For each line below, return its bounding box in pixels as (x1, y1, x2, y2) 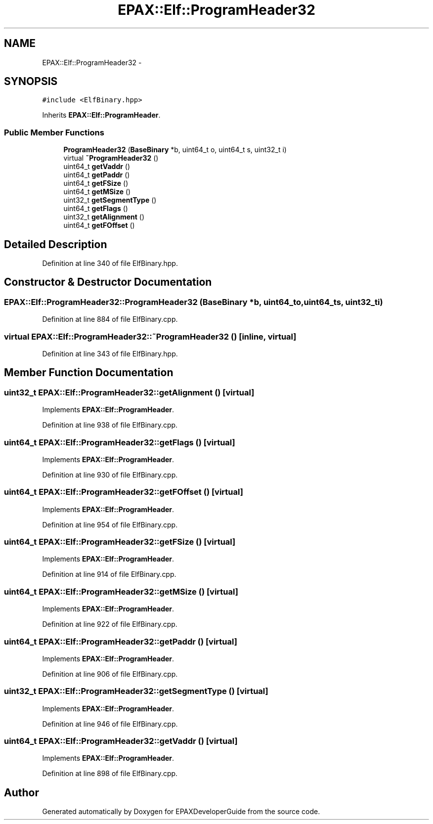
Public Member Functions (4, 127, 104, 137)
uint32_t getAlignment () (63, 213, 145, 221)
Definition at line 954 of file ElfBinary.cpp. (42, 520, 178, 529)
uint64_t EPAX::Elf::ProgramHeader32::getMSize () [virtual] (4, 586, 238, 597)
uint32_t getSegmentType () (63, 196, 157, 205)
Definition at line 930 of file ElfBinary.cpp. (42, 470, 178, 479)
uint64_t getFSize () (63, 179, 129, 188)
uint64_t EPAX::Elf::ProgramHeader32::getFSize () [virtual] (4, 537, 236, 547)
